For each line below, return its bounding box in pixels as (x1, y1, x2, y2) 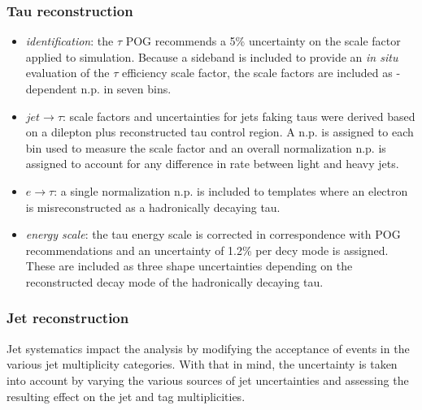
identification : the (25, 32, 114, 50)
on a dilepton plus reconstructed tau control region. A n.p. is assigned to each (25, 123, 414, 140)
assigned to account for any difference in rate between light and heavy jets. (25, 155, 399, 172)
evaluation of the (25, 64, 110, 81)
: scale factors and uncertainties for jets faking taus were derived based (63, 107, 415, 124)
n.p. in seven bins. (80, 80, 172, 97)
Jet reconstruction (7, 308, 129, 328)
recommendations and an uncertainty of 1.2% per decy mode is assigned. (25, 241, 389, 258)
